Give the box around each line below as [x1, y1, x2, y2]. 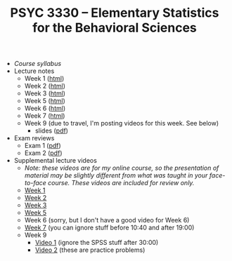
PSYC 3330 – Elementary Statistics [10, 5, 219, 21]
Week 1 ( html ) [24, 74, 65, 83]
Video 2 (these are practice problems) [34, 246, 146, 254]
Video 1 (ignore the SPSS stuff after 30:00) [34, 239, 159, 247]
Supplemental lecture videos [13, 156, 97, 165]
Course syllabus [13, 60, 62, 68]
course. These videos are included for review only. [48, 179, 195, 187]
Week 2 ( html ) [24, 82, 65, 91]
